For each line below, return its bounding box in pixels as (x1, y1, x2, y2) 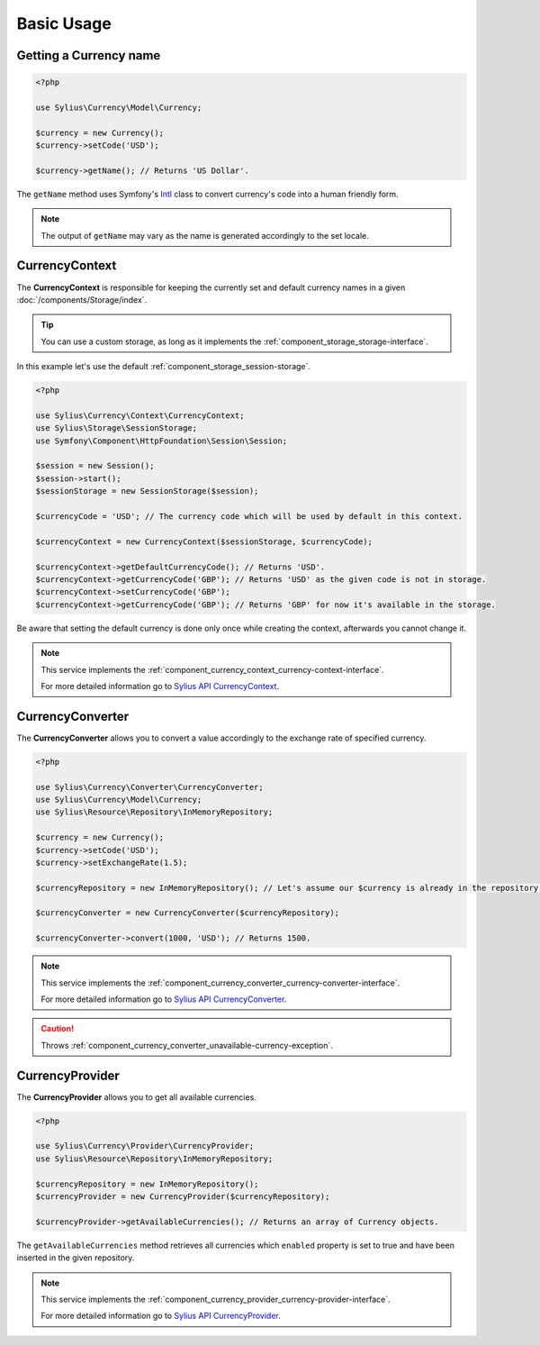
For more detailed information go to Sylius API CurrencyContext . (40, 680, 279, 691)
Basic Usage (16, 14, 112, 33)
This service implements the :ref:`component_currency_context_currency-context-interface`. (40, 664, 384, 675)
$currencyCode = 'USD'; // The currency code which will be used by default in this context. (35, 512, 463, 522)
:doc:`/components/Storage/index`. (16, 294, 148, 305)
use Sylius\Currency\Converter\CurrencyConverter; (35, 782, 265, 792)
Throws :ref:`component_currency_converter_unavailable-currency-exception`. (40, 1040, 333, 1050)
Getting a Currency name (16, 48, 161, 63)
